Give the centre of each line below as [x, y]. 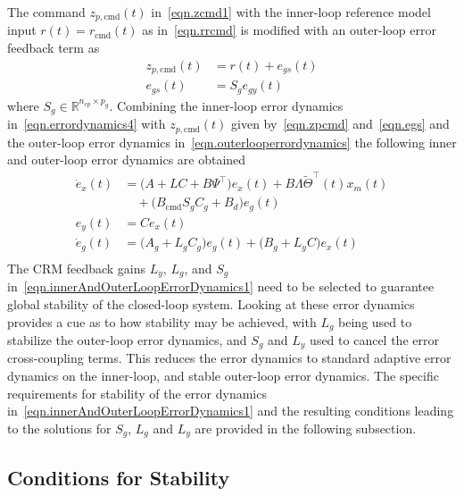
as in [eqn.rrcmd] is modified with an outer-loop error [289, 30]
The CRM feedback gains [77, 268]
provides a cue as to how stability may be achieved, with [162, 321]
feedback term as [54, 48]
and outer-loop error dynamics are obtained [127, 160]
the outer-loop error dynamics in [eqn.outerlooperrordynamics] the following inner [232, 142]
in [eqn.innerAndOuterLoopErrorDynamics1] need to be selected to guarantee [221, 286]
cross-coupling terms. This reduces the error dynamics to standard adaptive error [229, 358]
